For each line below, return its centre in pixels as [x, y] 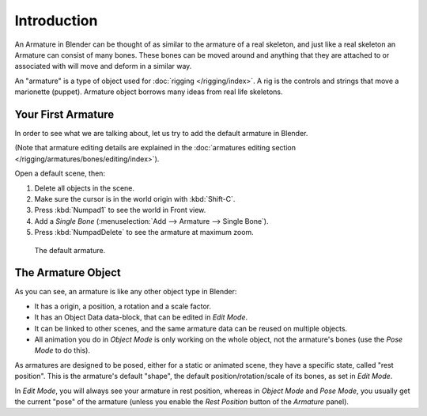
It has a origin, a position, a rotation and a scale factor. [123, 306]
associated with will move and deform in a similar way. [103, 66]
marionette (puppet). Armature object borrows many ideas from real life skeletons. [149, 92]
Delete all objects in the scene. [84, 188]
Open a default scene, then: [60, 173]
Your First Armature [64, 114]
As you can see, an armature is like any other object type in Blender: [126, 292]
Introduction [56, 21]
